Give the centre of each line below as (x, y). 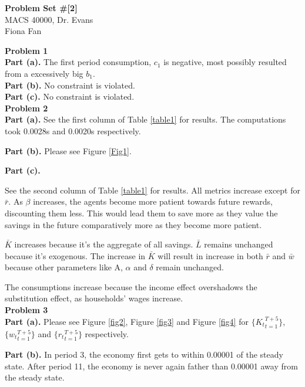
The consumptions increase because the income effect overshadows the (131, 286)
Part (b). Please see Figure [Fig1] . (68, 150)
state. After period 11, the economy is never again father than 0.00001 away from (151, 366)
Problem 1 (26, 50)
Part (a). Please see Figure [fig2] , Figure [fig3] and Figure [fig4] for (127, 321)
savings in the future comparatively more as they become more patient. (133, 224)
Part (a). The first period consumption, (78, 62)
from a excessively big (44, 73)
